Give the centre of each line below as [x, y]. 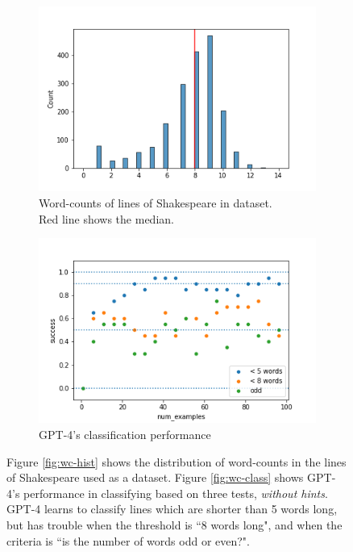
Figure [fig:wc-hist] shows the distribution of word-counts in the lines [176, 461]
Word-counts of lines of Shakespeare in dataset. [156, 202]
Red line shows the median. [106, 218]
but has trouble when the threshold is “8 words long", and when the [174, 525]
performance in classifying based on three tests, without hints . [176, 493]
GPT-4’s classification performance [125, 435]
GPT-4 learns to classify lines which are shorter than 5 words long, [172, 509]
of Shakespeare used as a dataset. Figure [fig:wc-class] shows [155, 477]
